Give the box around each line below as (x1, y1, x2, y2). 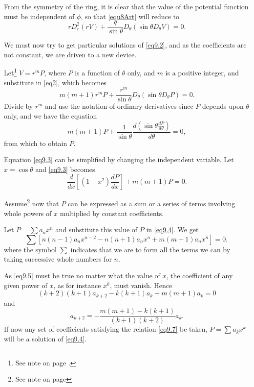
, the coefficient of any (166, 270, 233, 281)
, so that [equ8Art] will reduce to (81, 11, 180, 21)
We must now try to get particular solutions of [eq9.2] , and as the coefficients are (4, 40, 247, 50)
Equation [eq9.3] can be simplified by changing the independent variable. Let (4, 154, 234, 165)
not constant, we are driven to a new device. (4, 49, 137, 59)
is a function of (75, 68, 120, 78)
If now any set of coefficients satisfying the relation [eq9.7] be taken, (4, 324, 208, 334)
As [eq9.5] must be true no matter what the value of (4, 270, 160, 281)
